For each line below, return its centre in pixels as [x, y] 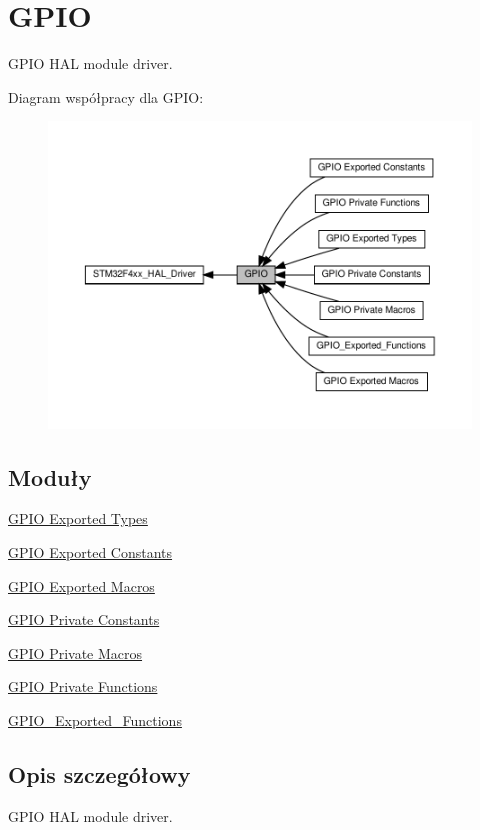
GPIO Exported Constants [90, 551]
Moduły [50, 476]
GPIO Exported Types [78, 518]
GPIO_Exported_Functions [95, 719]
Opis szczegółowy [99, 773]
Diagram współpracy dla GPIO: [106, 96]
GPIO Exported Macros [81, 585]
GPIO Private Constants [84, 619]
